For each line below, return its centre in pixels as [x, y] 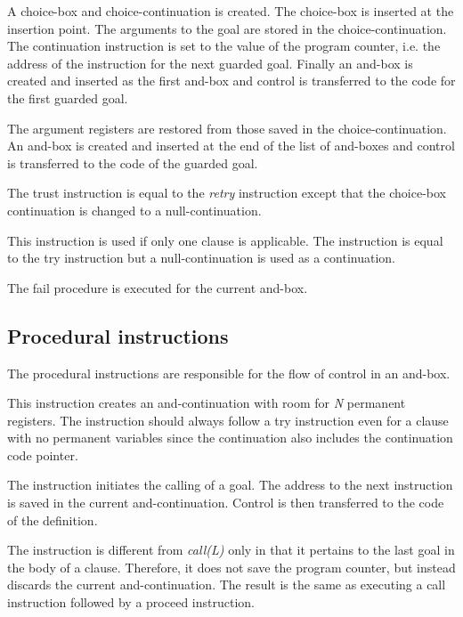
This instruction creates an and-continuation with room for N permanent [207, 403]
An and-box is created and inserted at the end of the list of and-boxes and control [231, 146]
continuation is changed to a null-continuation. [134, 210]
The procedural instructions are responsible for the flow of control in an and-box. [229, 373]
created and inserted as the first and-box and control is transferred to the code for [231, 81]
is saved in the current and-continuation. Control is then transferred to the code [226, 503]
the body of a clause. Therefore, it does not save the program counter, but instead [231, 567]
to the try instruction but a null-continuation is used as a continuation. [201, 258]
